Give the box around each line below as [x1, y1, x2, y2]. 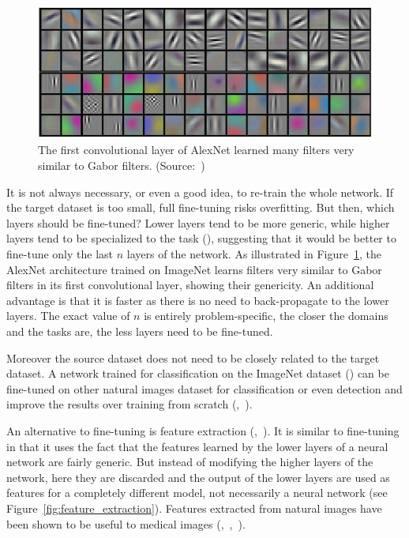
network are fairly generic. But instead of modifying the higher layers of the [6, 453, 373, 470]
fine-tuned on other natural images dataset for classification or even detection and [6, 380, 403, 397]
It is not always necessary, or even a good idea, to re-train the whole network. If [6, 183, 394, 200]
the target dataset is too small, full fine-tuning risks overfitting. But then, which [6, 199, 395, 216]
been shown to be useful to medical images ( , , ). [6, 515, 246, 532]
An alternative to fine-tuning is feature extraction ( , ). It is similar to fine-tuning [6, 422, 400, 438]
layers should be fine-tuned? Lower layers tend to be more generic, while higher [6, 214, 390, 231]
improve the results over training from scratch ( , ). [6, 396, 253, 412]
